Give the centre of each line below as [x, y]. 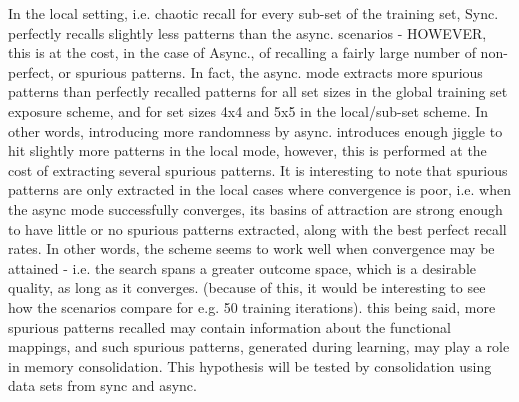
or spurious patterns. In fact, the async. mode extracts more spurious [270, 71]
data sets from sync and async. [102, 385]
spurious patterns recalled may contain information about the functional [230, 326]
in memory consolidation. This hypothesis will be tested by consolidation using [250, 365]
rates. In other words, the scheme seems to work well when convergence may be [251, 248]
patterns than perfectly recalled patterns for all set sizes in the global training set [258, 91]
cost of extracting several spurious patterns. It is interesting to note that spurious [258, 169]
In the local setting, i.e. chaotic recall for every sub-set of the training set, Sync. [253, 13]
